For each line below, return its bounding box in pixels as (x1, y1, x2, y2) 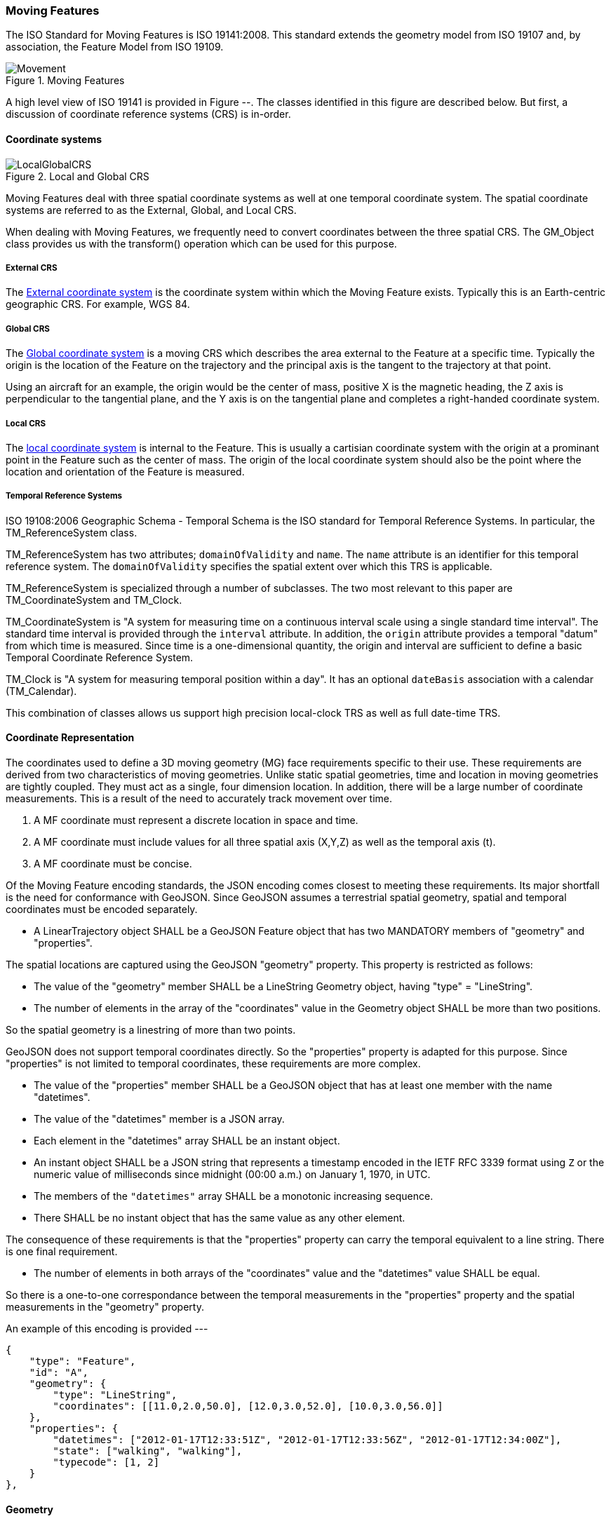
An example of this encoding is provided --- (6, 1322, 208, 1334)
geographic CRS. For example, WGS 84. (6, 298, 190, 311)
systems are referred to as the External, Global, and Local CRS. (6, 203, 297, 216)
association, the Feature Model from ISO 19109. (6, 41, 224, 53)
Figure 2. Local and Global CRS (6, 170, 149, 182)
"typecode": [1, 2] (53, 1456, 160, 1468)
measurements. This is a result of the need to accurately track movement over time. (6, 792, 393, 804)
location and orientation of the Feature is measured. (6, 465, 245, 478)
